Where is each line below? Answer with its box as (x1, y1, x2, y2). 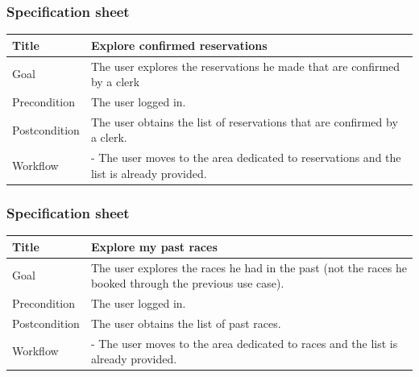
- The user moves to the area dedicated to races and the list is (90, 334, 398, 351)
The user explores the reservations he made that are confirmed (90, 57, 400, 74)
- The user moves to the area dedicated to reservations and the (90, 149, 401, 166)
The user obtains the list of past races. (90, 314, 281, 331)
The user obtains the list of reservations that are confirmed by (90, 113, 398, 130)
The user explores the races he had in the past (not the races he (90, 259, 408, 275)
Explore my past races (90, 238, 218, 255)
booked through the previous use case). (90, 275, 284, 292)
